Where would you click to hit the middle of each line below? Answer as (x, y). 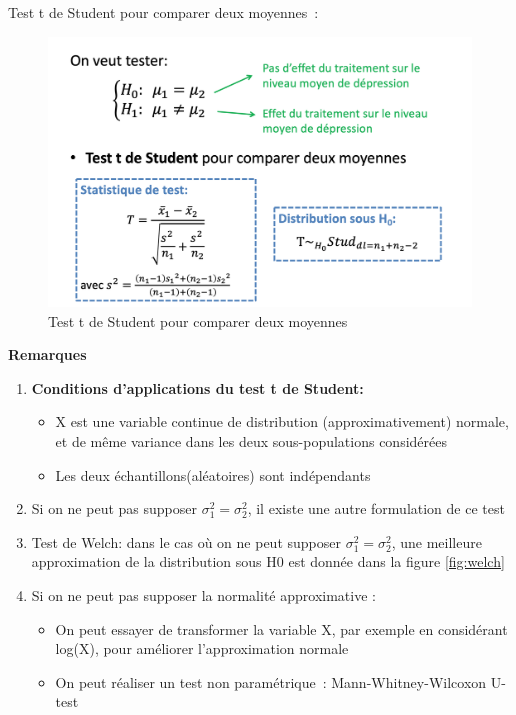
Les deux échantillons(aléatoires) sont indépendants (213, 474)
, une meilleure (436, 541)
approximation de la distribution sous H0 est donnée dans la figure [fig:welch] (268, 561)
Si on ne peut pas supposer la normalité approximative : (203, 594)
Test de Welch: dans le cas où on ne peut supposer (186, 541)
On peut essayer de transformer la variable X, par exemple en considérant (281, 628)
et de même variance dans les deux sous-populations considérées (251, 440)
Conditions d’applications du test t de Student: (197, 387)
